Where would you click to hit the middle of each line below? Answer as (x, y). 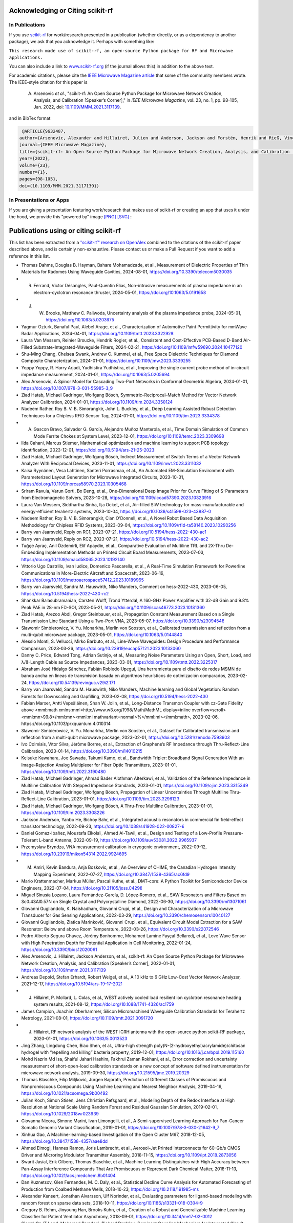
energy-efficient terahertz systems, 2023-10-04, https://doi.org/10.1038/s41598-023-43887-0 (116, 512)
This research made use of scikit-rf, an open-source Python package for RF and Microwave (121, 51)
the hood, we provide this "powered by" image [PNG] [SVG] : (70, 216)
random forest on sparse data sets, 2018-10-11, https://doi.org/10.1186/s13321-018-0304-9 (112, 1203)
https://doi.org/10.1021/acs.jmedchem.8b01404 (68, 1175)
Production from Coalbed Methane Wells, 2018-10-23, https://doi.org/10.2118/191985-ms (110, 1189)
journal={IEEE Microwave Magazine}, (63, 145)
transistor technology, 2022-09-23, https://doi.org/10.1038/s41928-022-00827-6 (103, 826)
